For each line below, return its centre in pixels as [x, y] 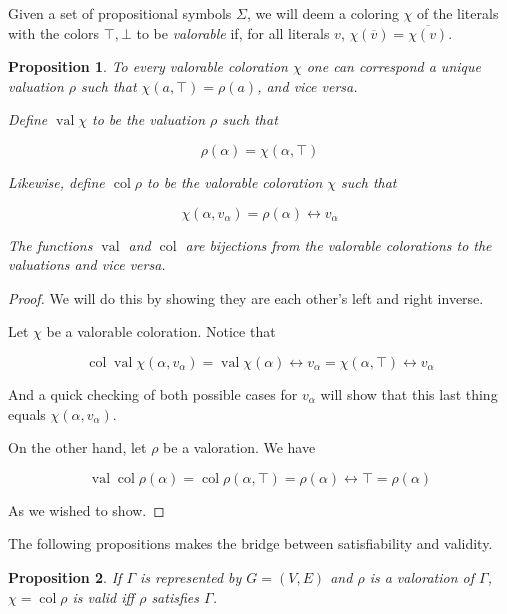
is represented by [191, 576]
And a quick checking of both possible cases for [153, 393]
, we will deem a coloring [322, 13]
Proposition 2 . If [65, 576]
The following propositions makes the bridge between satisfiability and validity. [250, 543]
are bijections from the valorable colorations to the [338, 244]
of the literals [458, 13]
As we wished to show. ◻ [86, 509]
